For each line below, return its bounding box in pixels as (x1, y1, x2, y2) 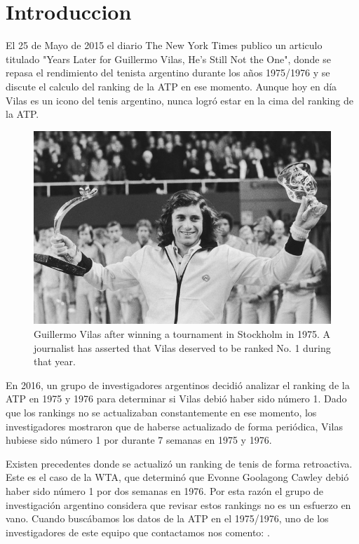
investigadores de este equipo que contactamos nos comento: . (6, 524, 270, 539)
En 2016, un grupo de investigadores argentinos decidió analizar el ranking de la (6, 377, 350, 392)
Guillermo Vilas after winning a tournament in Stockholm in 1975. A (34, 327, 331, 341)
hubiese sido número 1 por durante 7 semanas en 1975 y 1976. (6, 433, 272, 447)
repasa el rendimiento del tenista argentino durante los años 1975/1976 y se (6, 65, 330, 80)
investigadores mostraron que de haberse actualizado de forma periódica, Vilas (6, 419, 343, 433)
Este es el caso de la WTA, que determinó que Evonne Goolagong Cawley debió (6, 470, 349, 484)
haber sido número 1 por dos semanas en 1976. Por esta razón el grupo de (6, 483, 324, 498)
